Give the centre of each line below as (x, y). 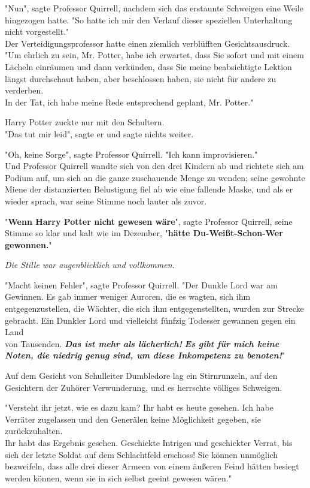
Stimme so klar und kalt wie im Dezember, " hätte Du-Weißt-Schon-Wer (144, 233)
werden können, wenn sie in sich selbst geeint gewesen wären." (118, 478)
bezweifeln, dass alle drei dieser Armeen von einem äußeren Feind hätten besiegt (152, 466)
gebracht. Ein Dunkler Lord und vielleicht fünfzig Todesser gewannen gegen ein (150, 320)
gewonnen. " (28, 244)
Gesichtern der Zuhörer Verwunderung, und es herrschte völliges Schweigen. (144, 387)
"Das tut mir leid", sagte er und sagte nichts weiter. (99, 133)
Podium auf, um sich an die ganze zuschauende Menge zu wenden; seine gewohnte (155, 177)
